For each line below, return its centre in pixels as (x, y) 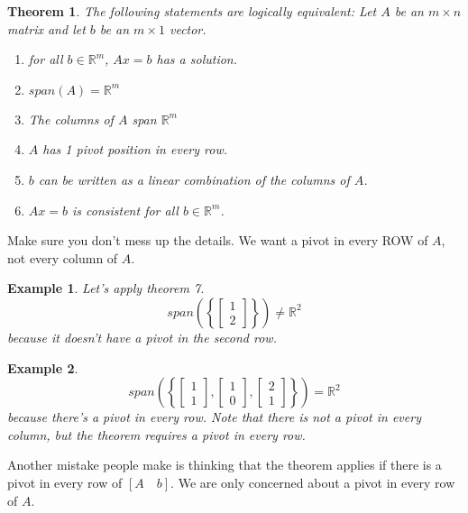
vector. (188, 28)
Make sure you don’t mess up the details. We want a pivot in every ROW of (218, 240)
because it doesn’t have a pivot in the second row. (142, 337)
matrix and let (46, 28)
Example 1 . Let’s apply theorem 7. (106, 288)
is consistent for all (125, 210)
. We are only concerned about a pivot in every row (313, 482)
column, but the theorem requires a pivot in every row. (156, 434)
